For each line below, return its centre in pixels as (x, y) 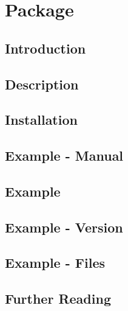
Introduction (45, 48)
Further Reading (58, 299)
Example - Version (64, 227)
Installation (41, 120)
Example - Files (55, 263)
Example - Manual (64, 155)
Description (42, 84)
